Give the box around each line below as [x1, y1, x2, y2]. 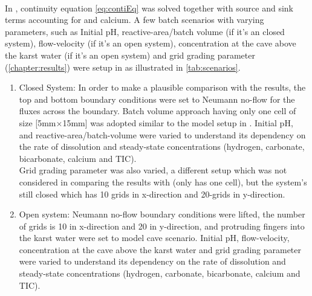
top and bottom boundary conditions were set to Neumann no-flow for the [19, 92, 295, 105]
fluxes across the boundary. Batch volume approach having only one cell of [19, 105, 296, 117]
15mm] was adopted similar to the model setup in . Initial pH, [62, 116, 293, 129]
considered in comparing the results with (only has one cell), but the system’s [19, 175, 307, 188]
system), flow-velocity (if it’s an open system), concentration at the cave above [5, 37, 296, 50]
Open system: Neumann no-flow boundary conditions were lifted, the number [19, 208, 305, 220]
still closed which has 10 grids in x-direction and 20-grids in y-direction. [19, 187, 285, 200]
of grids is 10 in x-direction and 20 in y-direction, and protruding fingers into [19, 219, 305, 232]
